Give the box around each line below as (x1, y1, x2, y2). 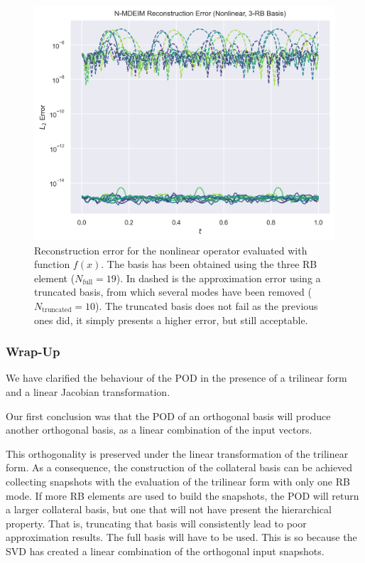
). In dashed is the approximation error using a (116, 270, 321, 285)
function (34, 257, 70, 272)
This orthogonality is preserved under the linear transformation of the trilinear (6, 446, 349, 461)
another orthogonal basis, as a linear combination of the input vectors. (6, 422, 312, 437)
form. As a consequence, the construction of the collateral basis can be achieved (6, 460, 353, 475)
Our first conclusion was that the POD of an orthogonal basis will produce (6, 408, 331, 423)
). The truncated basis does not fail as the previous (95, 298, 318, 313)
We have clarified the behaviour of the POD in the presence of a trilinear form (6, 370, 347, 385)
